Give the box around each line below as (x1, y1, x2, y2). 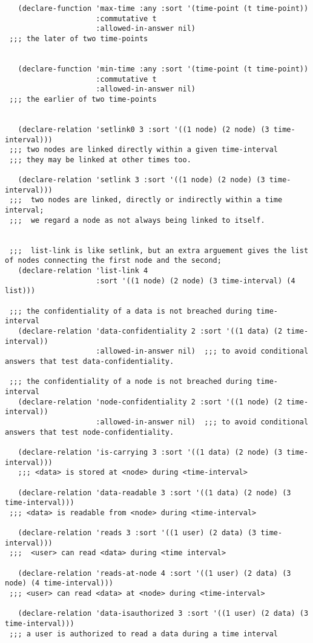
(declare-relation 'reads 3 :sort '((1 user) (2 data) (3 (18, 529, 257, 538)
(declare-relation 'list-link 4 (18, 266, 148, 275)
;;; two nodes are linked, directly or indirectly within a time (9, 196, 283, 205)
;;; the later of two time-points (9, 34, 148, 43)
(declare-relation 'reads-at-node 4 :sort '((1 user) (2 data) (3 (18, 569, 291, 578)
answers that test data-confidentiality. (5, 357, 174, 366)
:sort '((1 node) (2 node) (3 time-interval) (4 (96, 276, 295, 285)
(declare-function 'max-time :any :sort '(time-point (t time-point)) (18, 4, 309, 13)
